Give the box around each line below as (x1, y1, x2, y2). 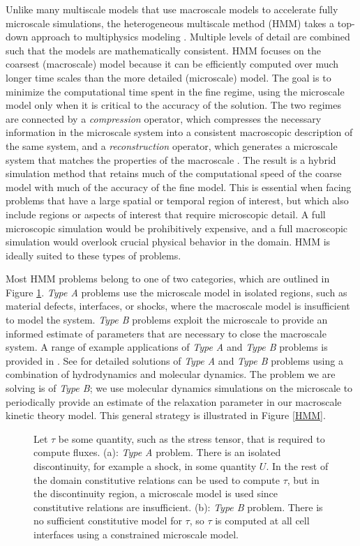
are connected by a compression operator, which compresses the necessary (6, 111, 322, 126)
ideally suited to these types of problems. (6, 248, 181, 262)
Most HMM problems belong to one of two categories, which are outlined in (6, 271, 330, 286)
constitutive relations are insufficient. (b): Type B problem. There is (33, 499, 323, 514)
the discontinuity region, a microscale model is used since (33, 486, 278, 501)
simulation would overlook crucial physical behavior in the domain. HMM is (6, 234, 331, 249)
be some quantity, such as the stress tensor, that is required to (58, 431, 325, 446)
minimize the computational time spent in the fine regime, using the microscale (6, 84, 345, 98)
